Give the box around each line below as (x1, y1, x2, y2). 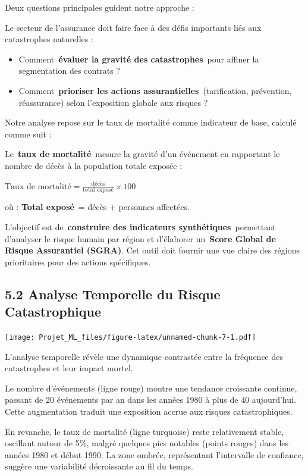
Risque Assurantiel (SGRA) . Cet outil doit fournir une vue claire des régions (5, 244, 300, 256)
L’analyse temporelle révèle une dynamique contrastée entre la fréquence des (5, 350, 284, 362)
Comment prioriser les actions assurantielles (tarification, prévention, (18, 84, 292, 96)
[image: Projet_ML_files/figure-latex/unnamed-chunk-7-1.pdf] (5, 333, 256, 342)
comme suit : (5, 127, 52, 140)
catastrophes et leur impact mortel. (5, 362, 133, 374)
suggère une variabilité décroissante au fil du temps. (5, 460, 193, 472)
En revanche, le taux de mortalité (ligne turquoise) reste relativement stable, (5, 425, 284, 437)
